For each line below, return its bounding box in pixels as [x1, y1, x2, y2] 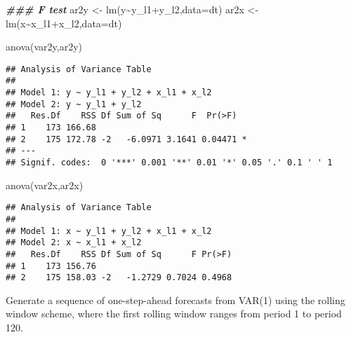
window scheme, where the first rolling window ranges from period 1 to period [6, 306, 342, 321]
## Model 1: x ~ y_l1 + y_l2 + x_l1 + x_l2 [6, 226, 212, 236]
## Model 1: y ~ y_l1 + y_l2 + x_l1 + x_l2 [6, 88, 212, 98]
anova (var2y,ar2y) [6, 39, 82, 54]
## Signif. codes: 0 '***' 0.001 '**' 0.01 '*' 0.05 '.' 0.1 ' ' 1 [6, 158, 333, 168]
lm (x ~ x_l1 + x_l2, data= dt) [6, 15, 122, 30]
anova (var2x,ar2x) [6, 177, 84, 192]
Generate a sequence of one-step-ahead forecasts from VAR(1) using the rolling [6, 292, 345, 307]
